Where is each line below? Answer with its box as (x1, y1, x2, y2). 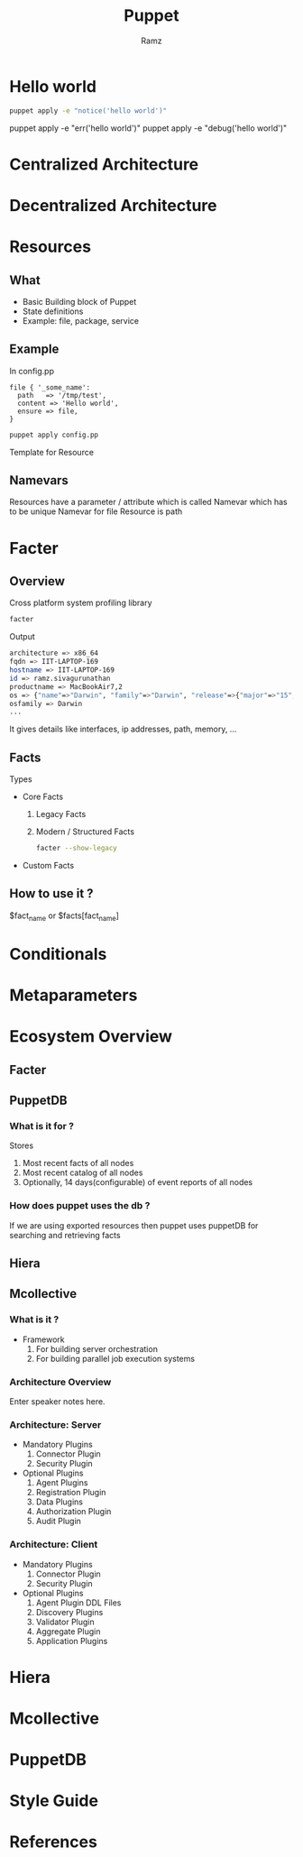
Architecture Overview (9, 1375, 112, 1388)
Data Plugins (35, 1496, 84, 1507)
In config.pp (9, 365, 54, 376)
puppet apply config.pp (9, 430, 99, 439)
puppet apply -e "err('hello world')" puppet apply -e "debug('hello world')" (9, 123, 288, 133)
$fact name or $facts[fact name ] (9, 910, 120, 923)
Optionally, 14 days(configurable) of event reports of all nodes (22, 1177, 253, 1188)
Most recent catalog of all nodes (22, 1167, 143, 1178)
